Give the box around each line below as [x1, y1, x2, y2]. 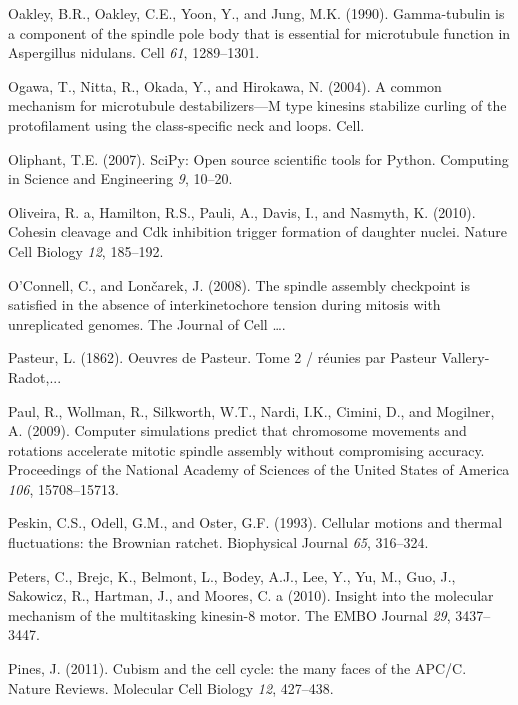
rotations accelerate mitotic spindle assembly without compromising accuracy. [8, 439, 485, 460]
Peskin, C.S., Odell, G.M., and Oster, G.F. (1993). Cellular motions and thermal [8, 512, 503, 533]
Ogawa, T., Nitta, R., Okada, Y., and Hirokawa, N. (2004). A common [8, 75, 442, 96]
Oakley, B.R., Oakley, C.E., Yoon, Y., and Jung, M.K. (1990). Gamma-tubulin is [8, 3, 505, 23]
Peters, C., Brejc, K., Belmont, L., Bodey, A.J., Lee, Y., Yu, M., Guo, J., [8, 565, 456, 586]
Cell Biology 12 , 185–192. [8, 240, 164, 261]
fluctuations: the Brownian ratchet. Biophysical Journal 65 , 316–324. [8, 532, 429, 553]
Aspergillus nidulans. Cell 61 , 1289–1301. [8, 42, 260, 63]
